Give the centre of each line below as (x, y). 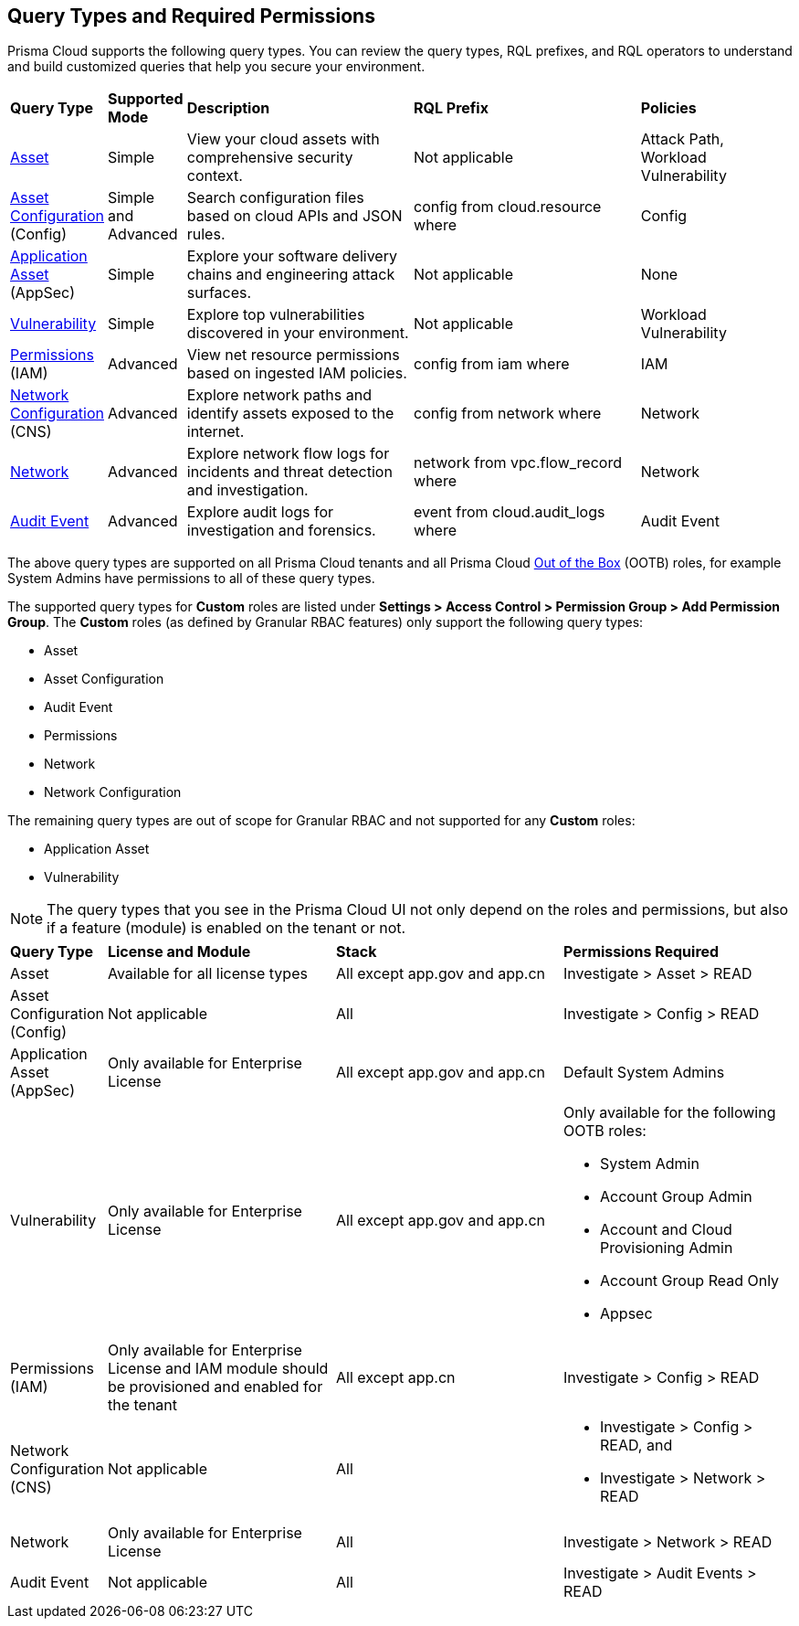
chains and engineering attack (291, 275)
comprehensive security (270, 158)
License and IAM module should (218, 1369)
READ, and (636, 1445)
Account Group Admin (676, 1197)
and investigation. (247, 490)
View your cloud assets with (283, 139)
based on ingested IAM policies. (297, 373)
